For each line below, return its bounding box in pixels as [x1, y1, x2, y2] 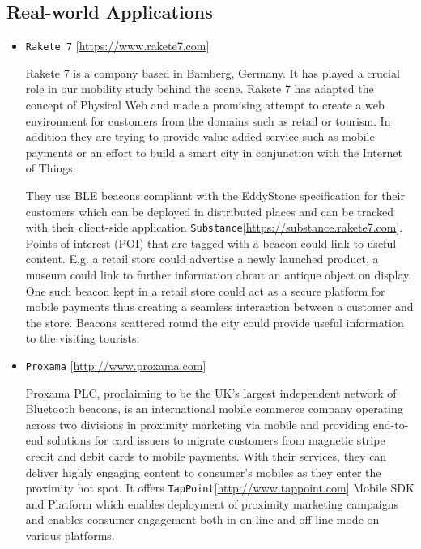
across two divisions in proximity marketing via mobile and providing [25, 415, 370, 432]
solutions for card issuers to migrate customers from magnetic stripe [47, 432, 385, 449]
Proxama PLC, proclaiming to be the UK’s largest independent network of [25, 384, 397, 401]
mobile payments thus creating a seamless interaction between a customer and [25, 298, 414, 315]
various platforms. [25, 527, 115, 544]
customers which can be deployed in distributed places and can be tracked [25, 202, 394, 219]
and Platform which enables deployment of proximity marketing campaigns [25, 495, 398, 512]
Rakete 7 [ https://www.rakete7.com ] [25, 37, 210, 54]
